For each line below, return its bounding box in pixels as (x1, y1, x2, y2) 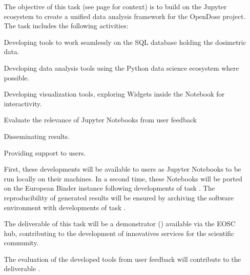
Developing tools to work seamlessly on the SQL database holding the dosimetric (4, 37, 246, 47)
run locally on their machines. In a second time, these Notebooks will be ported (4, 173, 243, 183)
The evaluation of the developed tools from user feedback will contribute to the (4, 254, 241, 264)
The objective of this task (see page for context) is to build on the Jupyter (4, 1, 227, 11)
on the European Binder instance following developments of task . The (4, 183, 215, 193)
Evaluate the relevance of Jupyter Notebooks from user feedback (4, 115, 197, 125)
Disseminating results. (4, 131, 70, 141)
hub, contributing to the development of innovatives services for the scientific (4, 228, 234, 238)
